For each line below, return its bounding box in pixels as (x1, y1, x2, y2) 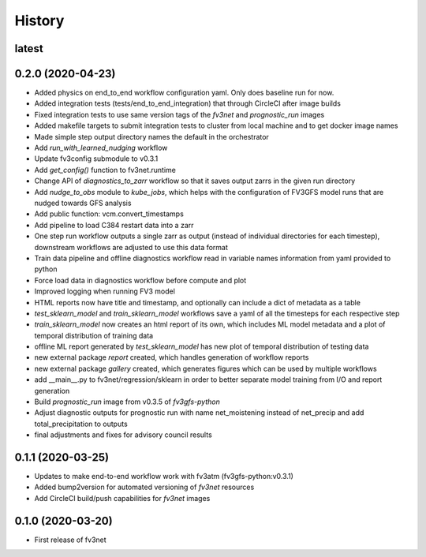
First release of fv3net (34, 535, 106, 544)
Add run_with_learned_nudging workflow (34, 143, 168, 153)
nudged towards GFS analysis (34, 198, 132, 207)
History (14, 12, 65, 29)
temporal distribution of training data (34, 331, 154, 340)
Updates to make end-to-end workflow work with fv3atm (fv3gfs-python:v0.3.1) (34, 472, 293, 481)
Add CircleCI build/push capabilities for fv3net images (34, 493, 211, 503)
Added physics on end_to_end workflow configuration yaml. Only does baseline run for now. (34, 88, 334, 98)
